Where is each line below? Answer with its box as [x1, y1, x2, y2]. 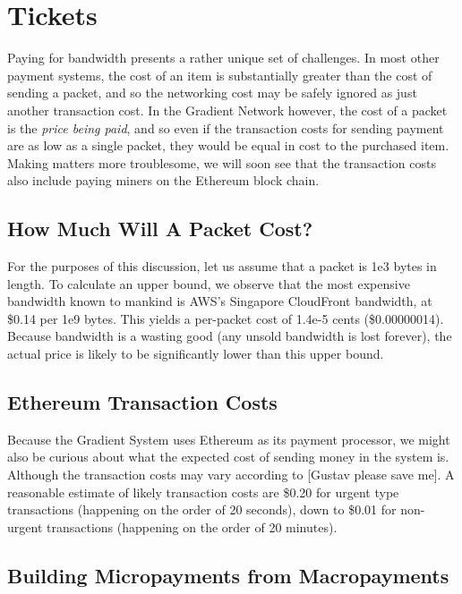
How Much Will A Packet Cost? [7, 215, 313, 242]
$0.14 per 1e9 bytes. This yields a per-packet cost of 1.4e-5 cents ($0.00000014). [7, 309, 444, 327]
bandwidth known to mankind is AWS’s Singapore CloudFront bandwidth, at [7, 292, 432, 310]
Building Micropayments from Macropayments [7, 561, 449, 589]
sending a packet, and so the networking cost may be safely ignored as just [7, 83, 417, 102]
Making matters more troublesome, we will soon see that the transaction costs [7, 153, 436, 172]
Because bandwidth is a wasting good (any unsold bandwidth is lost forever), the [7, 327, 452, 345]
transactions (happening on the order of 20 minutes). [46, 517, 338, 536]
